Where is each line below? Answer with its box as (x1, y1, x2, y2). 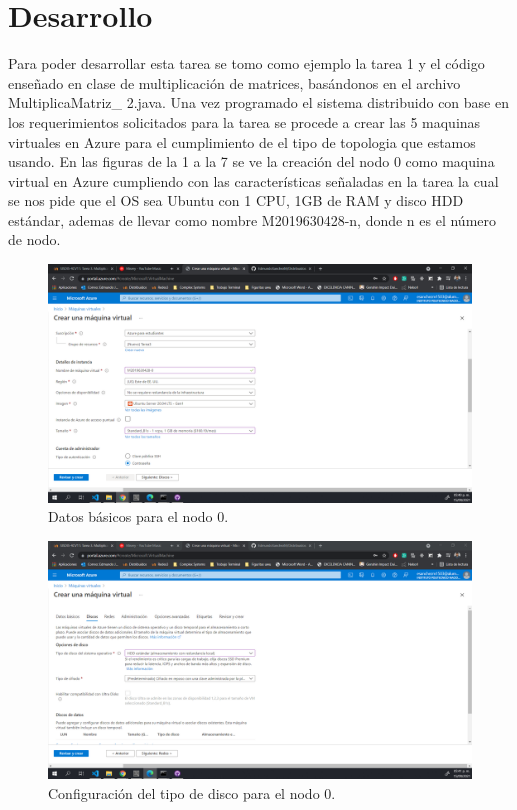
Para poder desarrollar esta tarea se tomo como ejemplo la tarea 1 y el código (8, 53, 485, 74)
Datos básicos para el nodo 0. (48, 506, 229, 527)
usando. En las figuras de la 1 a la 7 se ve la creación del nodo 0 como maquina (8, 151, 495, 172)
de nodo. (8, 229, 61, 250)
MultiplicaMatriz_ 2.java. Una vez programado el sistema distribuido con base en (8, 92, 509, 113)
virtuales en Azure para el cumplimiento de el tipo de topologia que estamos (8, 131, 476, 152)
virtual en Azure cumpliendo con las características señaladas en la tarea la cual (8, 170, 499, 191)
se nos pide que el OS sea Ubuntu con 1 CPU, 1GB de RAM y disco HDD (8, 190, 464, 211)
